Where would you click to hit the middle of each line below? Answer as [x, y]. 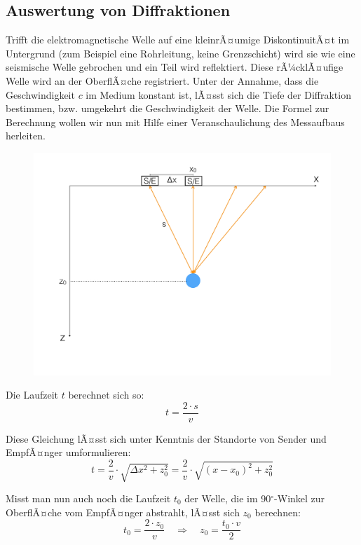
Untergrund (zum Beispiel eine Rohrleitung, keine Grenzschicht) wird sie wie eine [180, 53]
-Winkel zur [300, 498]
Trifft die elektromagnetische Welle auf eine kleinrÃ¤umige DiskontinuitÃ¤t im [178, 40]
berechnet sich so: [106, 395]
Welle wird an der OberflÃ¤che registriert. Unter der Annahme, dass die [162, 80]
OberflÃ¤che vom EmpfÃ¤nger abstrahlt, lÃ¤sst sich [123, 512]
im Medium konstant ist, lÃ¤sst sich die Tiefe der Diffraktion [218, 94]
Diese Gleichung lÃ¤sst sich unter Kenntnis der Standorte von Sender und [166, 438]
